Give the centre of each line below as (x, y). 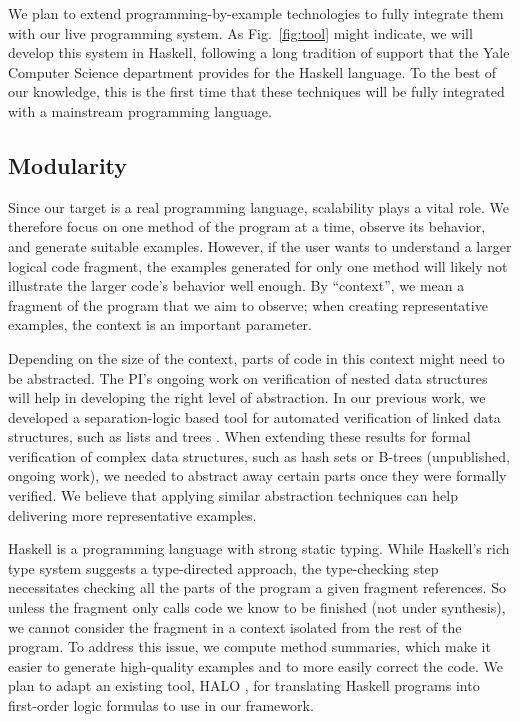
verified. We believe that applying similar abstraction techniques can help (233, 495)
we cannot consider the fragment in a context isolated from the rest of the (235, 626)
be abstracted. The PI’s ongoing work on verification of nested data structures (248, 377)
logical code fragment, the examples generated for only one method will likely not (258, 265)
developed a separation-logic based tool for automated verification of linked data (254, 416)
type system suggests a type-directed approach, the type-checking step (223, 567)
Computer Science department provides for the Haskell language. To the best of (252, 71)
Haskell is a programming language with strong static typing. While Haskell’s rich (259, 548)
